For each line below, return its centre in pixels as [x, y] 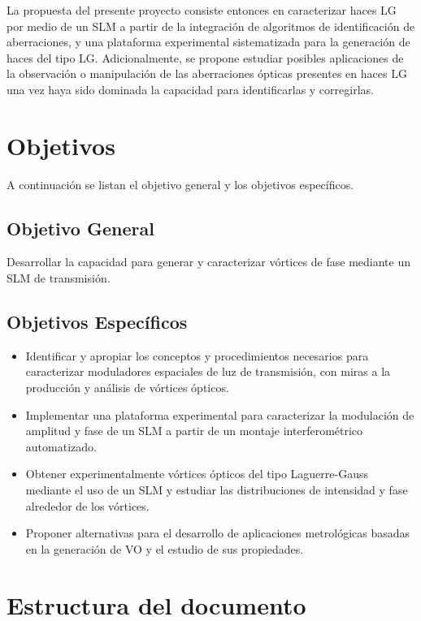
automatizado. [61, 446]
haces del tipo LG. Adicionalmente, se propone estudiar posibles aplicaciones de [205, 57]
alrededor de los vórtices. [87, 505]
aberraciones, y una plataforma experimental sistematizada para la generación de [208, 42]
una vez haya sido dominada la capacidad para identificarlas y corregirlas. [190, 89]
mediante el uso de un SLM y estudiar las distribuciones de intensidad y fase [217, 490]
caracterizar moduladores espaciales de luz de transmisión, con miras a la [208, 371]
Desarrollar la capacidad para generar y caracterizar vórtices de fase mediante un [209, 262]
